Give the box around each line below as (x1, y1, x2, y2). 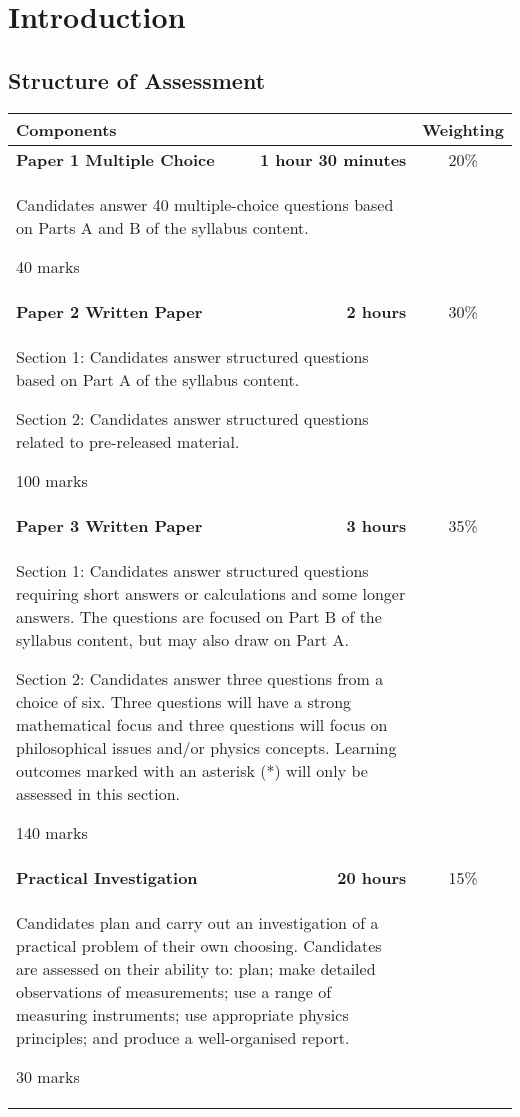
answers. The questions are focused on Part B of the (16, 604, 382, 628)
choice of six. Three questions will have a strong (16, 689, 352, 713)
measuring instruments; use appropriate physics (16, 1002, 349, 1026)
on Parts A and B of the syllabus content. (16, 215, 309, 239)
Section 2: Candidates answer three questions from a (16, 666, 384, 690)
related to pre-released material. (16, 429, 240, 453)
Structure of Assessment (8, 64, 266, 95)
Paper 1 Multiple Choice (16, 147, 215, 171)
